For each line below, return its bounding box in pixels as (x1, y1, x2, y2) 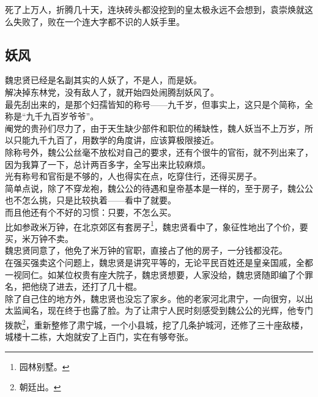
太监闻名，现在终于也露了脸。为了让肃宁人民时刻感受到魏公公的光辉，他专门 (5, 304, 313, 317)
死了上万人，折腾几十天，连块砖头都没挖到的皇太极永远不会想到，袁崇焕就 (5, 3, 305, 15)
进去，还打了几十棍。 (56, 280, 142, 293)
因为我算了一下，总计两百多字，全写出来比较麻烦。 (5, 157, 210, 170)
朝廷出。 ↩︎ (19, 380, 61, 393)
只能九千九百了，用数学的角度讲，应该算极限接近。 (13, 134, 219, 146)
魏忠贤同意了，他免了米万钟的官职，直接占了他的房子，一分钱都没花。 (5, 244, 287, 257)
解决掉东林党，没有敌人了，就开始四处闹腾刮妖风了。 (5, 85, 219, 98)
